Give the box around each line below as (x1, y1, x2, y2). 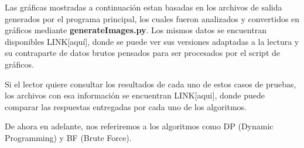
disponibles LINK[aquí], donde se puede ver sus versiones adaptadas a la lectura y (5, 35, 299, 47)
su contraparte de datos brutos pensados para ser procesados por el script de (5, 47, 280, 59)
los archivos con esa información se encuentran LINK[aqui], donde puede (5, 89, 265, 101)
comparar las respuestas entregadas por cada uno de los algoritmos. (5, 100, 247, 112)
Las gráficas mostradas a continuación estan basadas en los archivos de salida (5, 1, 282, 13)
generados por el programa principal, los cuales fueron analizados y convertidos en (5, 12, 300, 24)
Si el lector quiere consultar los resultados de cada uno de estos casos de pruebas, (5, 77, 296, 90)
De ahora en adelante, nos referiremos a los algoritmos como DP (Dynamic (5, 120, 274, 132)
